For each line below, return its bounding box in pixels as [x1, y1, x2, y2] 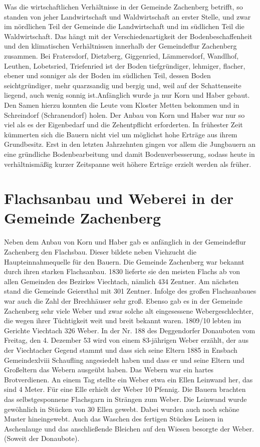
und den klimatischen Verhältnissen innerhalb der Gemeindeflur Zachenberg [4, 41, 237, 51]
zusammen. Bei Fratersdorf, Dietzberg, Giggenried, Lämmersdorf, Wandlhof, [4, 50, 239, 61]
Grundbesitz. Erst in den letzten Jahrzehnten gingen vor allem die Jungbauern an [4, 139, 255, 149]
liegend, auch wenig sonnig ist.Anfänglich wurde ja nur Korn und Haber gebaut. [4, 90, 250, 100]
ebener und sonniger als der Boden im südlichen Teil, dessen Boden [4, 70, 211, 81]
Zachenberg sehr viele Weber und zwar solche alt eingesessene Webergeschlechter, [4, 305, 254, 316]
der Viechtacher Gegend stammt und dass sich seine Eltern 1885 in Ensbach [4, 344, 237, 355]
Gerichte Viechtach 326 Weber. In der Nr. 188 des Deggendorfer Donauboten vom [4, 325, 255, 335]
